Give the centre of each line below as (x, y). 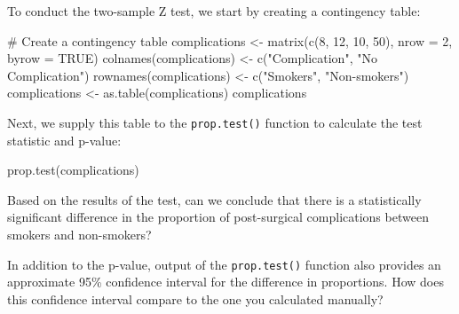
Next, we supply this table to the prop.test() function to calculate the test (215, 122)
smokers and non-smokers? (79, 234)
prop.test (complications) (73, 170)
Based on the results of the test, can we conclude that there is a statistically (214, 199)
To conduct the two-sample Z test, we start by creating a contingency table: (214, 11)
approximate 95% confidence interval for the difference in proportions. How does (226, 282)
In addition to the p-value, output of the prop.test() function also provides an (224, 264)
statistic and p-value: (64, 140)
